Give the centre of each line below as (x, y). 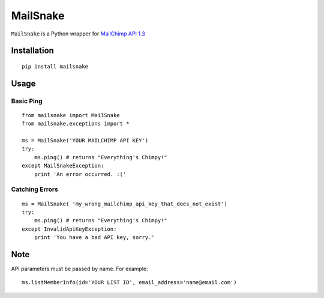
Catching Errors (34, 189)
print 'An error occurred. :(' (80, 174)
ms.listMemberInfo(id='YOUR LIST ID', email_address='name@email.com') (129, 283)
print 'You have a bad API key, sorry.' (94, 238)
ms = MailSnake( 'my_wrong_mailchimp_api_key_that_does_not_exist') (124, 204)
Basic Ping (27, 101)
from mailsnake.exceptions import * (76, 124)
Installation (32, 51)
